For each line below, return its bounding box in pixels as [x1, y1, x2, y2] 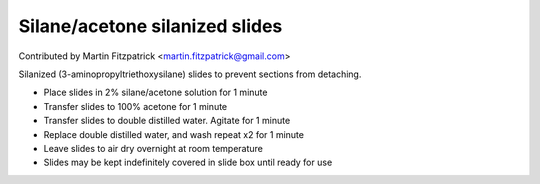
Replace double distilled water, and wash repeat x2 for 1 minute [43, 128, 305, 140]
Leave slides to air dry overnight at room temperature [43, 142, 264, 154]
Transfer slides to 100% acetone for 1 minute [43, 100, 228, 112]
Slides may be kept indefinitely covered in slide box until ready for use [43, 156, 333, 169]
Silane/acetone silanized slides [18, 15, 283, 37]
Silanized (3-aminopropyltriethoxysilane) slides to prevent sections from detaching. [18, 68, 362, 80]
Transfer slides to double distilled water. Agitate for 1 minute [43, 115, 291, 127]
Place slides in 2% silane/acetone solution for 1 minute [43, 86, 268, 99]
